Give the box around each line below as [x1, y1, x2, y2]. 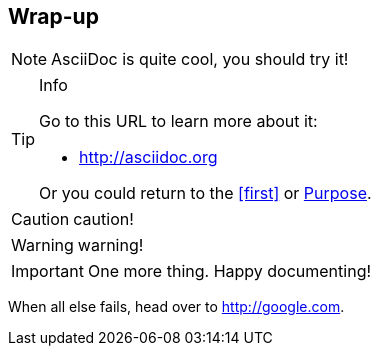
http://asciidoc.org [79, 147, 218, 168]
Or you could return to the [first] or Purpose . [39, 183, 372, 204]
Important [11, 261, 84, 282]
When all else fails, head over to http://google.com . [8, 298, 345, 316]
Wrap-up [8, 4, 99, 29]
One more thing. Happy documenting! [87, 261, 372, 282]
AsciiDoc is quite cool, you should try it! [51, 49, 349, 70]
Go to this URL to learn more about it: [39, 111, 318, 132]
